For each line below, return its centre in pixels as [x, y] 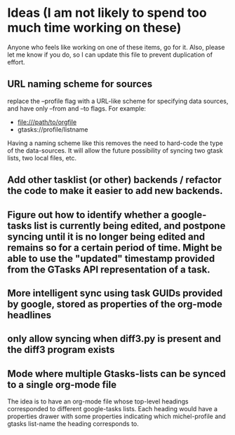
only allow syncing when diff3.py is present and [114, 339]
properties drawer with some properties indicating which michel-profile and [116, 416]
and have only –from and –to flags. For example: [76, 108]
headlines [29, 315]
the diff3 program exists [61, 350]
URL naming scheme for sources [80, 84]
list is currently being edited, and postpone [130, 226]
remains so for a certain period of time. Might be [115, 248]
